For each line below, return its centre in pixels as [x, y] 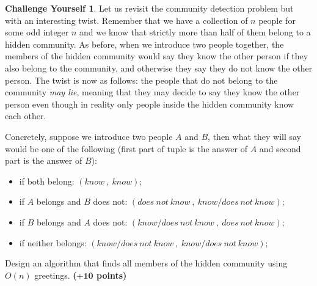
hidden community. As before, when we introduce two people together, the [144, 44]
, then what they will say [255, 136]
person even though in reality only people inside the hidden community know [150, 104]
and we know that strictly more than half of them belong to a [195, 32]
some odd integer [37, 32]
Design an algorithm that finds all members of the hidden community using [146, 263]
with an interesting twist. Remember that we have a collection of [126, 20]
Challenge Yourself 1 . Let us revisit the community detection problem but [149, 8]
